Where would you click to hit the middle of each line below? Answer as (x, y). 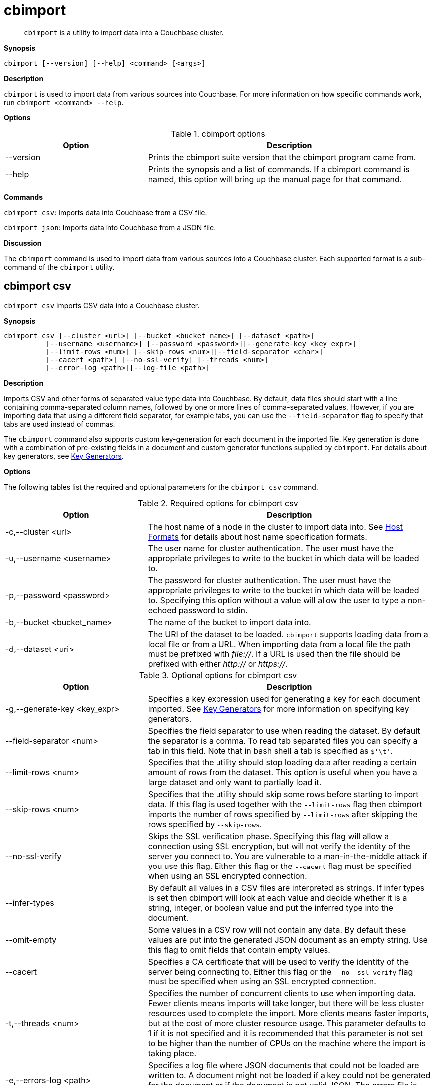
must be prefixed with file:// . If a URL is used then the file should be (274, 654)
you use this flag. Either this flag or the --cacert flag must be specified (280, 866)
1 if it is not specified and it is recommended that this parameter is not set (285, 1033)
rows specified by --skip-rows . (205, 824)
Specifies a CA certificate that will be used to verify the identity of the (278, 961)
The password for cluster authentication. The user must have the (270, 580)
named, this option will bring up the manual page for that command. (275, 179)
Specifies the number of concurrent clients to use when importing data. (282, 993)
